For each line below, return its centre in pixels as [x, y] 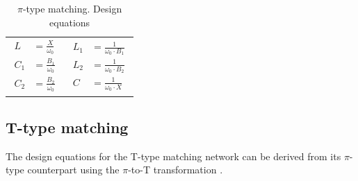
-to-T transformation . [176, 170]
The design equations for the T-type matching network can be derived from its [173, 156]
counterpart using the [73, 170]
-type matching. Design [72, 8]
